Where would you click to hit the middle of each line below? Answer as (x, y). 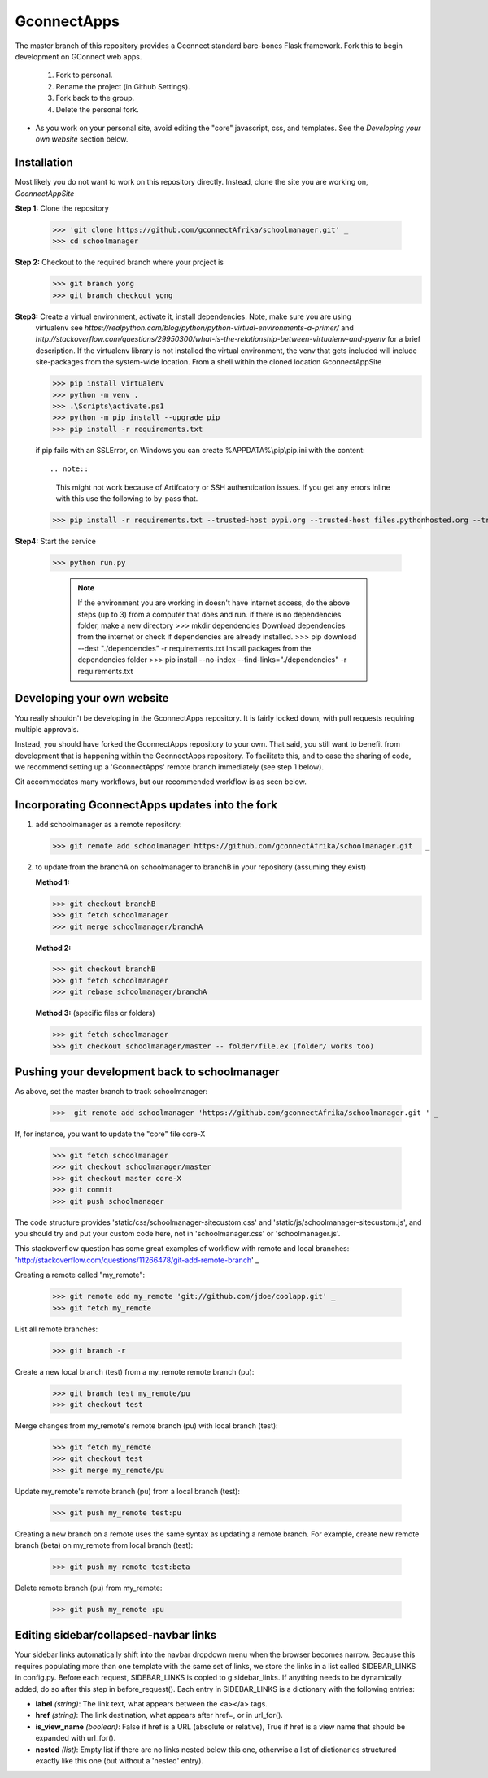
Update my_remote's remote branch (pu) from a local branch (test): (127, 1491)
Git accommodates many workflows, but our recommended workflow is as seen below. (161, 782)
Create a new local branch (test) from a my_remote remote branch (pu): (135, 1371)
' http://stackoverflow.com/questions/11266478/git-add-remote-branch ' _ (137, 1260)
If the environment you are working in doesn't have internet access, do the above (213, 603)
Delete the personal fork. (97, 109)
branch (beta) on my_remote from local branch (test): (104, 1545)
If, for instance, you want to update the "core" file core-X (110, 1134)
